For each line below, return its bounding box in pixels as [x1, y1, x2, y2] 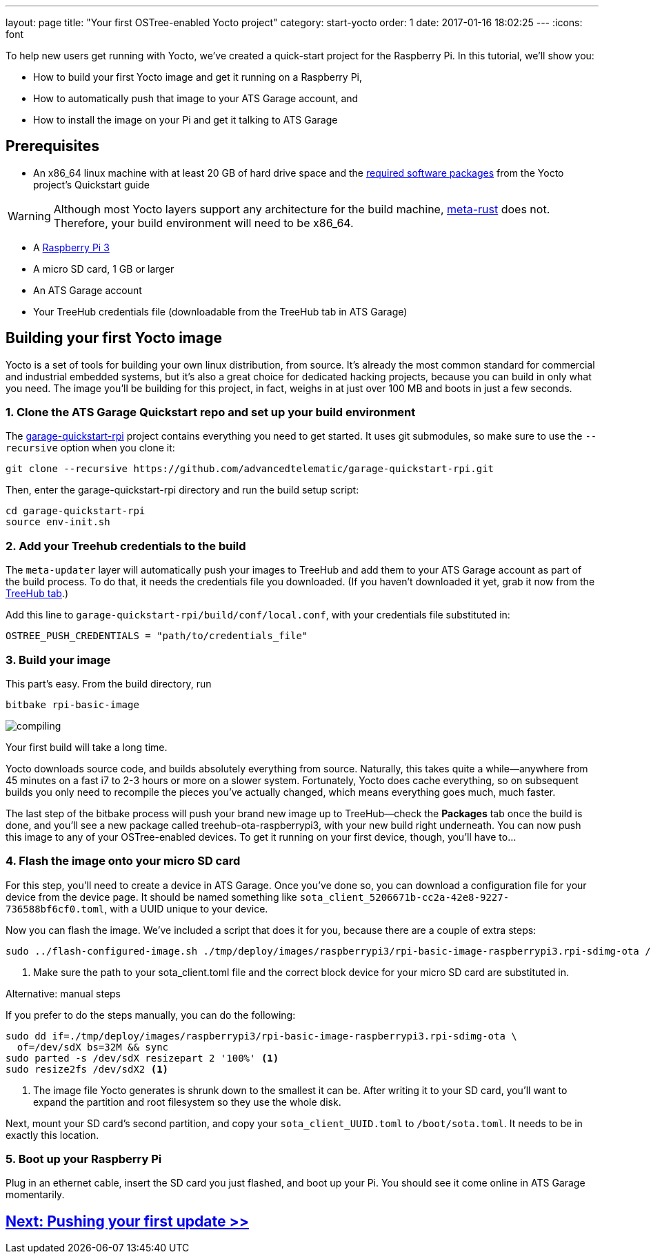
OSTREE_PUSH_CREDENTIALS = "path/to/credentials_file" [6, 630, 308, 642]
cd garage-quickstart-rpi [6, 505, 146, 517]
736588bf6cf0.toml [6, 903, 105, 915]
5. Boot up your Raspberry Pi [6, 1152, 162, 1167]
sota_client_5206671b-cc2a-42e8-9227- [299, 891, 510, 903]
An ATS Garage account [33, 284, 142, 296]
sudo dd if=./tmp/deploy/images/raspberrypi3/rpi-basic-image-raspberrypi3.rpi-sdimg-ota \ [6, 1030, 517, 1042]
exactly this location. [6, 1129, 99, 1141]
